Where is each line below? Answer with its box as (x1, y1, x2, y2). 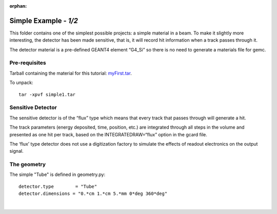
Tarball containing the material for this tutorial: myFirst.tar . (9, 70, 132, 76)
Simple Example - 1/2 (9, 16, 78, 25)
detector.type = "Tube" (18, 183, 97, 189)
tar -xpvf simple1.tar (18, 92, 76, 97)
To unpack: (9, 80, 33, 86)
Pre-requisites (9, 59, 46, 66)
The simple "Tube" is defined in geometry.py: (9, 171, 106, 177)
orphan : (9, 3, 27, 9)
